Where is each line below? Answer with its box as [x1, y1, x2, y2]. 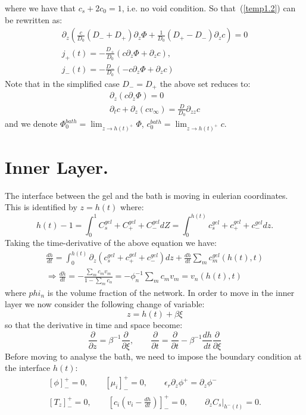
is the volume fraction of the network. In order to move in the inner [47, 286, 295, 298]
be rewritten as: [5, 13, 63, 26]
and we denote [5, 117, 58, 130]
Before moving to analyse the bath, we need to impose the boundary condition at [5, 350, 302, 362]
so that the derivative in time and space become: [5, 318, 183, 330]
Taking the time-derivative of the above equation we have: [5, 236, 217, 249]
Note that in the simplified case [5, 77, 120, 89]
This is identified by [5, 201, 77, 213]
